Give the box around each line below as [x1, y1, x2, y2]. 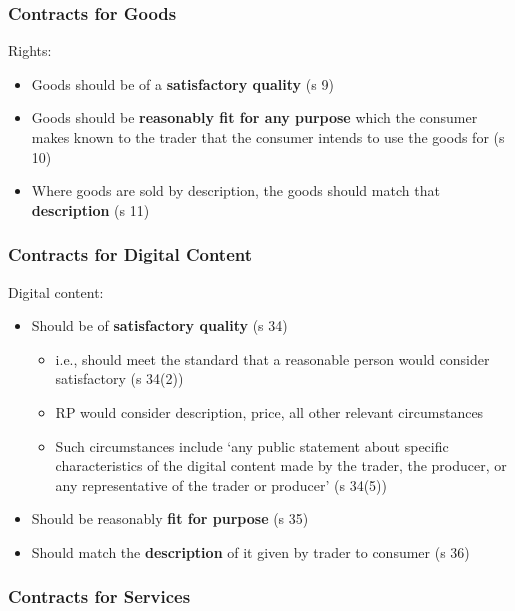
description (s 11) [31, 199, 150, 220]
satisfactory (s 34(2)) [55, 368, 184, 389]
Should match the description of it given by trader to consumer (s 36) [31, 541, 470, 562]
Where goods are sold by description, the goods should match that [31, 180, 440, 201]
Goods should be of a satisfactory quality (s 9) [31, 73, 334, 94]
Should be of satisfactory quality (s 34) [31, 315, 288, 336]
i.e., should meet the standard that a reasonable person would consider [55, 348, 490, 369]
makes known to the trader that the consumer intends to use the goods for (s [31, 127, 505, 147]
